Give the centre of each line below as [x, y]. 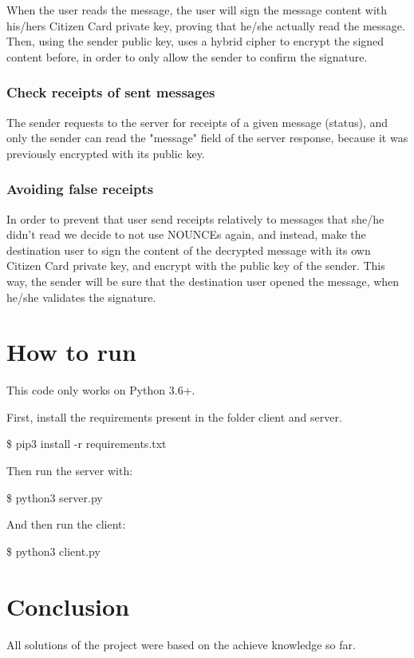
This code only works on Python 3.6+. [101, 390]
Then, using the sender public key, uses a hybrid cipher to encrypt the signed [195, 41]
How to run [71, 352]
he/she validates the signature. [81, 297]
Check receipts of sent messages [111, 92]
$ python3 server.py [55, 497]
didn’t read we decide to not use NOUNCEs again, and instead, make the [186, 234]
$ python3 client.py [53, 551]
